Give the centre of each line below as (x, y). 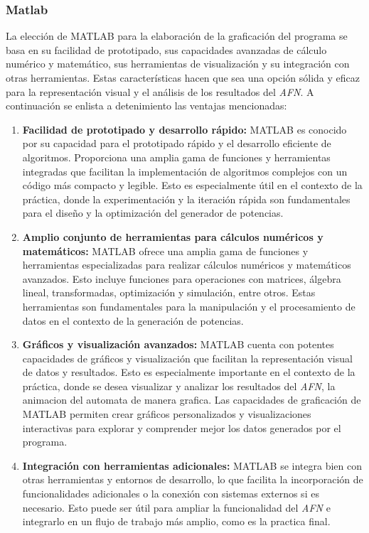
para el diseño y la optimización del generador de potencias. (153, 213)
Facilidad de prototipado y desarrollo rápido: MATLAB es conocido (184, 129)
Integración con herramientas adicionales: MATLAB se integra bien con (192, 465)
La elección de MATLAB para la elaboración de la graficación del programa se (177, 36)
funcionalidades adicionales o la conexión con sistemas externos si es (171, 494)
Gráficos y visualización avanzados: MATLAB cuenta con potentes (178, 344)
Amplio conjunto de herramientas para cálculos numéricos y (173, 236)
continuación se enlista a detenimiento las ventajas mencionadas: (146, 106)
